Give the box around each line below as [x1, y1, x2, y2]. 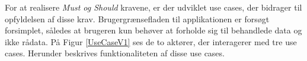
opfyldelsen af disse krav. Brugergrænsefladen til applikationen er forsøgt [5, 12, 270, 25]
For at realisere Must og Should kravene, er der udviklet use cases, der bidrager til [5, 1, 302, 13]
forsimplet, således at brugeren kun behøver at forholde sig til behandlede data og [5, 24, 302, 36]
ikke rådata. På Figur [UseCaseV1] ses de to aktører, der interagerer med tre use [5, 35, 297, 48]
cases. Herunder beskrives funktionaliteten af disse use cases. [5, 47, 225, 59]
